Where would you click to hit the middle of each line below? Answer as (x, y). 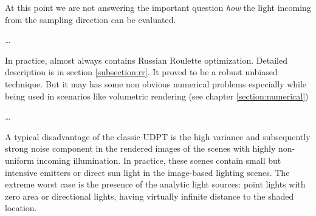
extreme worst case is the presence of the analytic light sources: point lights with (155, 184)
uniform (19, 160)
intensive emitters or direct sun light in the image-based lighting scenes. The (147, 172)
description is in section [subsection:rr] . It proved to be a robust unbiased (141, 72)
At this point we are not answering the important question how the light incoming (158, 7)
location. (21, 208)
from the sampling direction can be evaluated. (91, 19)
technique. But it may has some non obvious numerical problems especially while (156, 83)
